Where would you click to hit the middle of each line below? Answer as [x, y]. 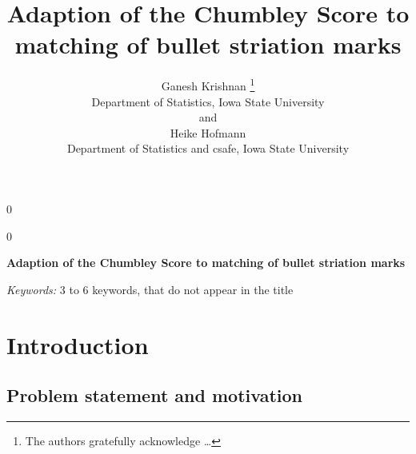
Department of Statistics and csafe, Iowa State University [208, 148]
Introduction [78, 344]
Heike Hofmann [208, 132]
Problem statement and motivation [154, 395]
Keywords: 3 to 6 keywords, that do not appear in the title [150, 289]
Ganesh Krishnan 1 [208, 84]
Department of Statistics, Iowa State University [208, 101]
